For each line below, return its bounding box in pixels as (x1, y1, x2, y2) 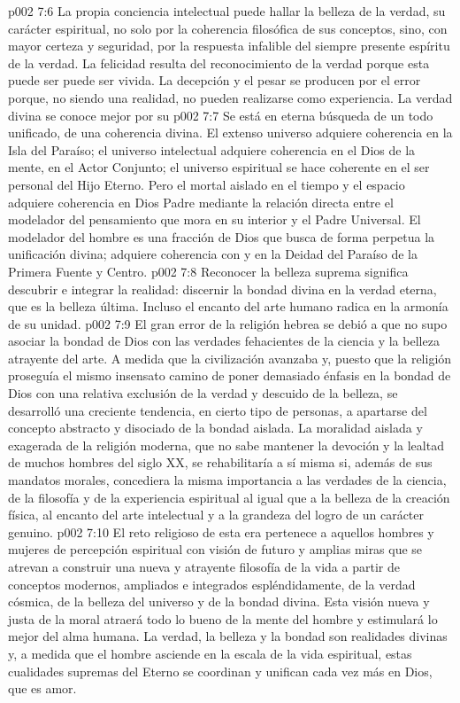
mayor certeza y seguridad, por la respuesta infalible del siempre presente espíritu (8, 36, 450, 55)
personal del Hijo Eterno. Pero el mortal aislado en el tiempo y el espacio (8, 175, 405, 193)
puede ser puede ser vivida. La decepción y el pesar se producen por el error (8, 71, 421, 90)
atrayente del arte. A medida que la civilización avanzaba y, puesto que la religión (8, 348, 452, 367)
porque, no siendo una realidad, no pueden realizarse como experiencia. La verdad (8, 88, 453, 106)
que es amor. (8, 679, 77, 698)
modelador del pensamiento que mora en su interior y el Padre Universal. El (8, 210, 421, 229)
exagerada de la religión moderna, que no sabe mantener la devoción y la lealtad (8, 435, 444, 454)
